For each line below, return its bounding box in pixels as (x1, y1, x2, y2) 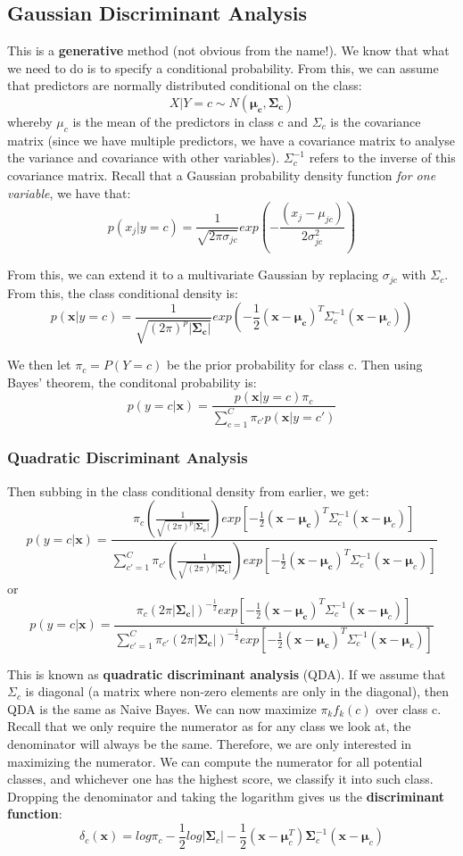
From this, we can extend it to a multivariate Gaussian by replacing (7, 265, 378, 284)
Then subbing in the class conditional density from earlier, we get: (7, 481, 369, 500)
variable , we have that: (7, 183, 131, 202)
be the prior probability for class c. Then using (166, 355, 423, 374)
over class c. (376, 699, 442, 718)
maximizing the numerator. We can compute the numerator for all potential (7, 752, 423, 770)
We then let (7, 355, 71, 374)
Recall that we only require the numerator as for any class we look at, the (7, 717, 411, 735)
